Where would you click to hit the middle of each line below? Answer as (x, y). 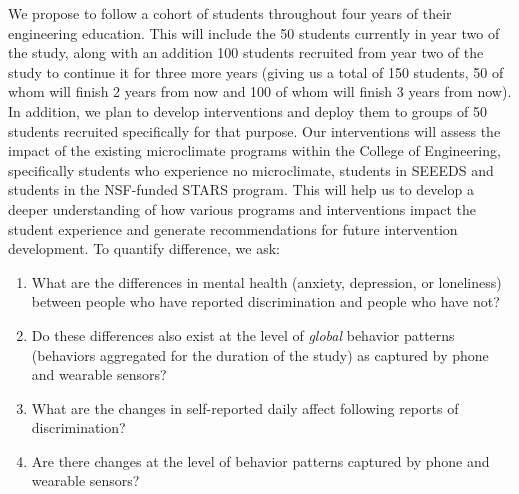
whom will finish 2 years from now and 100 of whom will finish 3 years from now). (260, 91)
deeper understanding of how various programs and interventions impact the (242, 208)
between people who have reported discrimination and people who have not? (265, 301)
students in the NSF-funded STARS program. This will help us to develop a (241, 189)
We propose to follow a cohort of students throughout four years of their (230, 13)
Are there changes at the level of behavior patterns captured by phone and (260, 460)
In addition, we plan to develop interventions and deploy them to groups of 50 (247, 110)
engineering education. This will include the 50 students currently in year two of (254, 32)
